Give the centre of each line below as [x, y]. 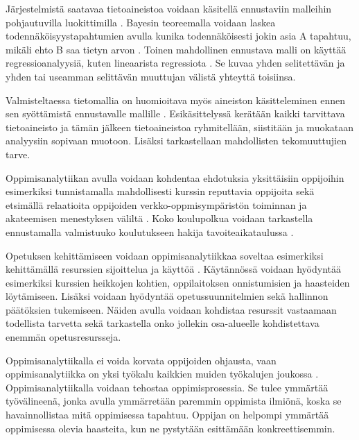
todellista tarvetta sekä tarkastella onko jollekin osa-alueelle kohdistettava [163, 323]
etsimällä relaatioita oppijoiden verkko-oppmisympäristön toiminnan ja [156, 204]
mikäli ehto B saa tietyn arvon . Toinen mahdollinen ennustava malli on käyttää [176, 49]
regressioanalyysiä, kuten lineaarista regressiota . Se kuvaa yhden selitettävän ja [175, 63]
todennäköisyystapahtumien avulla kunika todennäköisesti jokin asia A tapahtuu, [178, 36]
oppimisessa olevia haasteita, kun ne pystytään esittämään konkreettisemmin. [170, 428]
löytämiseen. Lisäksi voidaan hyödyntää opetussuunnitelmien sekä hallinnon [167, 296]
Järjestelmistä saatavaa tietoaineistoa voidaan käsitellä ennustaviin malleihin [169, 8]
